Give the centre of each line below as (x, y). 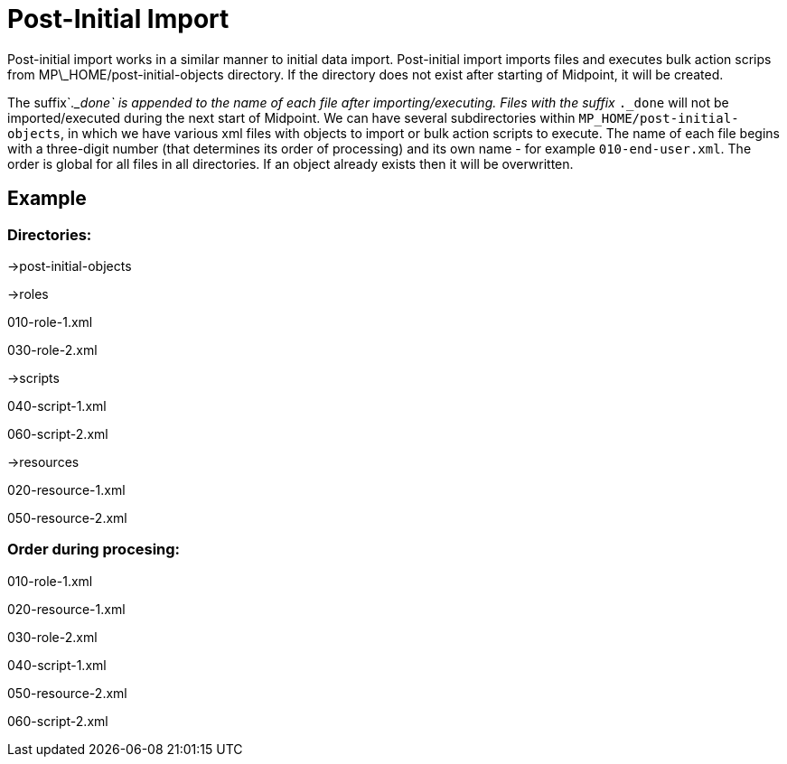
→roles (28, 293)
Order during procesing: (94, 550)
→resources (43, 461)
